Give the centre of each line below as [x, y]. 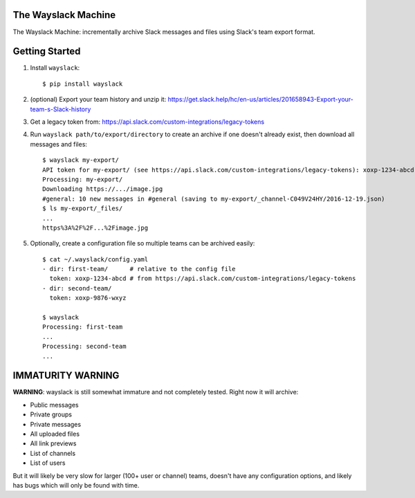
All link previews [53, 443]
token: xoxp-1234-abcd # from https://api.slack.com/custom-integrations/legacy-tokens [203, 279]
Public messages [54, 405]
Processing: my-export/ [83, 179]
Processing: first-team [83, 327]
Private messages [56, 424]
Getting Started [47, 52]
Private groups [51, 414]
